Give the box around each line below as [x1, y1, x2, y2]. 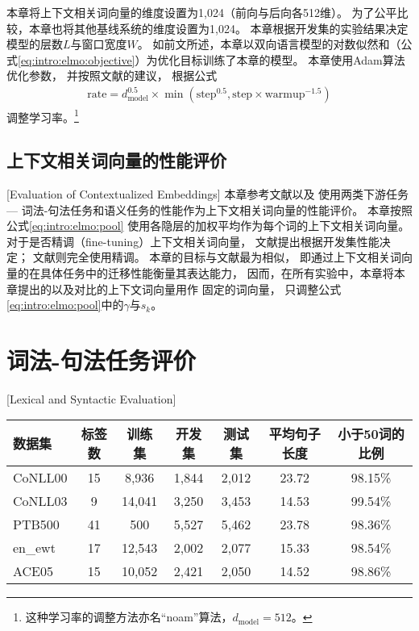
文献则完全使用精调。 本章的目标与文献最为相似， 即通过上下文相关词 [32, 249, 401, 265]
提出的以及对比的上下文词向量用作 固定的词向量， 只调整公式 [17, 280, 342, 297]
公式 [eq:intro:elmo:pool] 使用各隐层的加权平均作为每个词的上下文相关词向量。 [6, 217, 410, 234]
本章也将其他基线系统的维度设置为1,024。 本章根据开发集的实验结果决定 [28, 19, 409, 36]
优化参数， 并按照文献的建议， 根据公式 [6, 67, 218, 84]
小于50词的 [338, 424, 404, 444]
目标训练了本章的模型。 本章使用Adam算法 [180, 51, 405, 68]
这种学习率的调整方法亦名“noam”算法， [25, 608, 233, 625]
